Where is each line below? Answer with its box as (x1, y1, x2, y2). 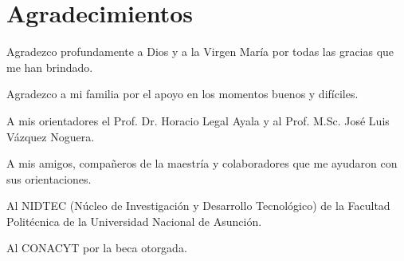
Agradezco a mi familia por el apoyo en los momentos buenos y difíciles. (6, 85, 359, 102)
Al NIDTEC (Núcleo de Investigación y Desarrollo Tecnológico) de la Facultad (6, 197, 390, 214)
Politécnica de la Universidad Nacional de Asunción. (6, 212, 262, 229)
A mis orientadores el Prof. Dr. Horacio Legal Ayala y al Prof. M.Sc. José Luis (6, 112, 390, 129)
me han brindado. (6, 58, 93, 75)
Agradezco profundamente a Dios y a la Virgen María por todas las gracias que (6, 43, 394, 60)
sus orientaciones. (6, 170, 92, 187)
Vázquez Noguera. (6, 128, 95, 144)
